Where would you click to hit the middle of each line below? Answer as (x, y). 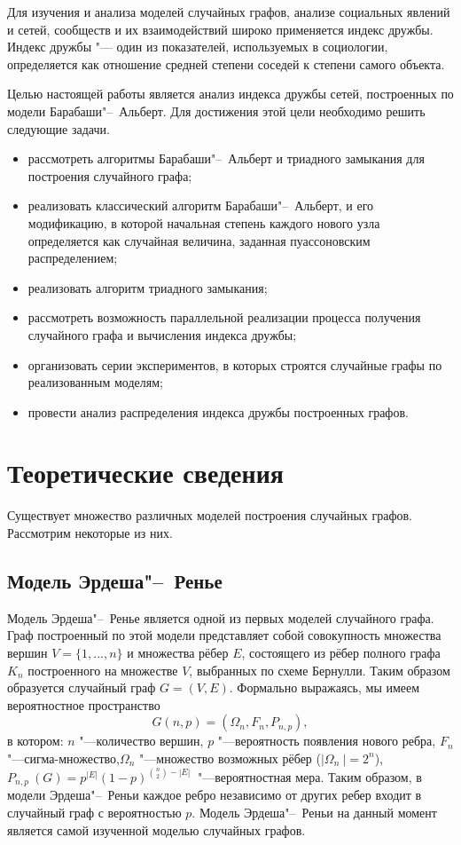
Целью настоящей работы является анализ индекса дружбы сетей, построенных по (230, 94)
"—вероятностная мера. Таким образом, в (309, 776)
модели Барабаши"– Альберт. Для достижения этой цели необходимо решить (216, 111)
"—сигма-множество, (63, 758)
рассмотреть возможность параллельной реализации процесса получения (224, 317)
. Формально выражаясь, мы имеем (324, 687)
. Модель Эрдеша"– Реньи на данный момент (314, 813)
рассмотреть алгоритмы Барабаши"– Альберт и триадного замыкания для (226, 158)
